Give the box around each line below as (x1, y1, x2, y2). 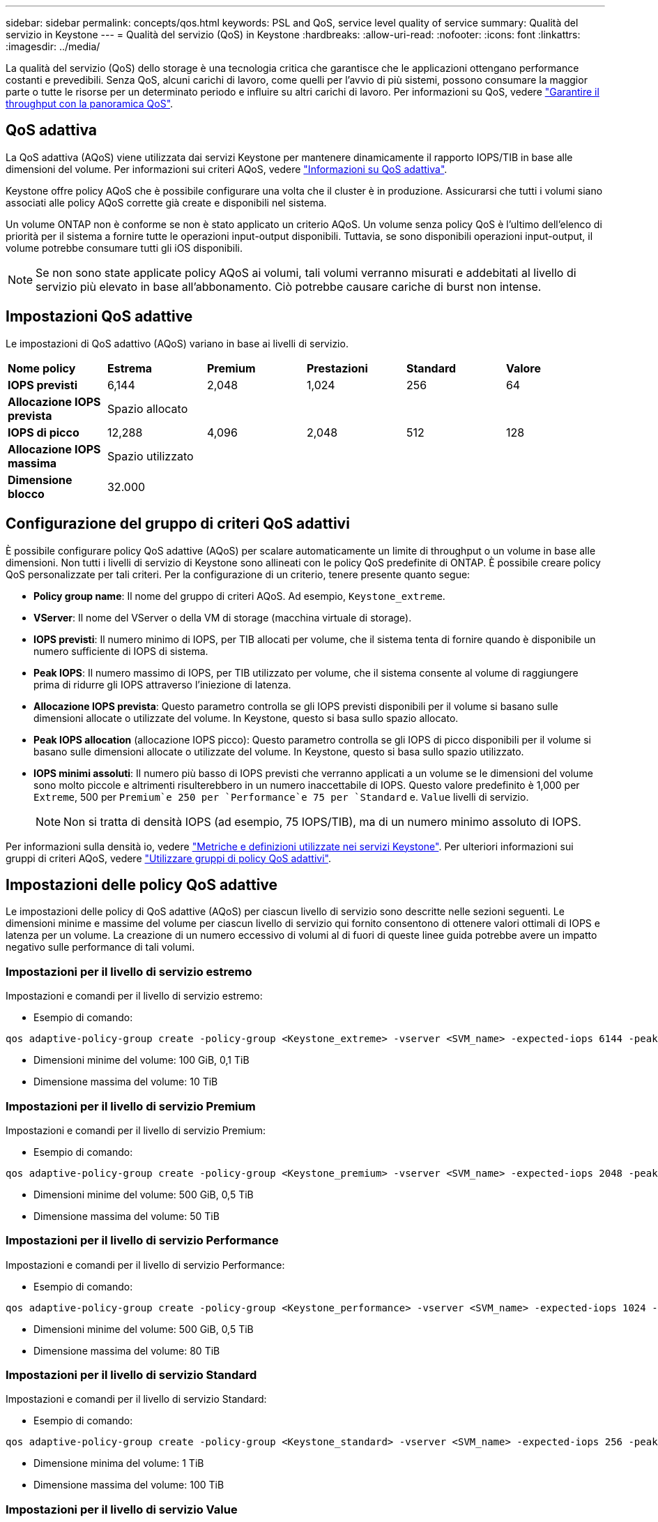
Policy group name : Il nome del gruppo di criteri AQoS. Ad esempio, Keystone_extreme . (33, 589, 445, 602)
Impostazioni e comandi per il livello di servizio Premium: (6, 1124, 266, 1136)
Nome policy (8, 361, 76, 375)
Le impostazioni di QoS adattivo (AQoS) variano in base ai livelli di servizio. (6, 337, 349, 349)
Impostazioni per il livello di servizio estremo (6, 964, 252, 979)
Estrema (107, 361, 153, 375)
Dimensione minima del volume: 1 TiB (33, 1457, 204, 1470)
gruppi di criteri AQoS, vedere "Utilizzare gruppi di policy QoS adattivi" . (6, 852, 331, 864)
